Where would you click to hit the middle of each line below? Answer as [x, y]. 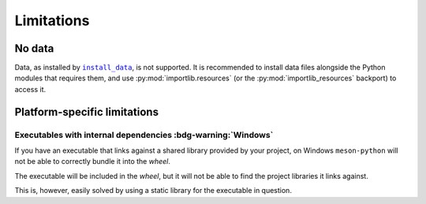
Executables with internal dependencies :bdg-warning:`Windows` [144, 135]
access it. [30, 89]
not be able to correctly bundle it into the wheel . [93, 161]
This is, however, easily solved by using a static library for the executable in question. [153, 191]
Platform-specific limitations [87, 111]
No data [34, 48]
